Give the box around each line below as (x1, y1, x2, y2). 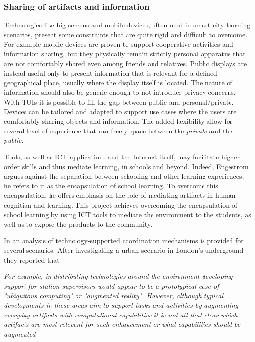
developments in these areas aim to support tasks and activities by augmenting (4, 300, 239, 310)
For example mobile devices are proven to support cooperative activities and (4, 39, 233, 49)
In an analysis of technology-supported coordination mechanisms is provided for (4, 235, 244, 245)
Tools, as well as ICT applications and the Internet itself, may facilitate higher (4, 151, 240, 161)
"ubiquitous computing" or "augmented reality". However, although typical (4, 290, 224, 300)
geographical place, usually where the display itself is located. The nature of (4, 77, 232, 87)
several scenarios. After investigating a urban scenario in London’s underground (4, 245, 244, 255)
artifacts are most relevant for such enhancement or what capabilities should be (4, 319, 241, 329)
